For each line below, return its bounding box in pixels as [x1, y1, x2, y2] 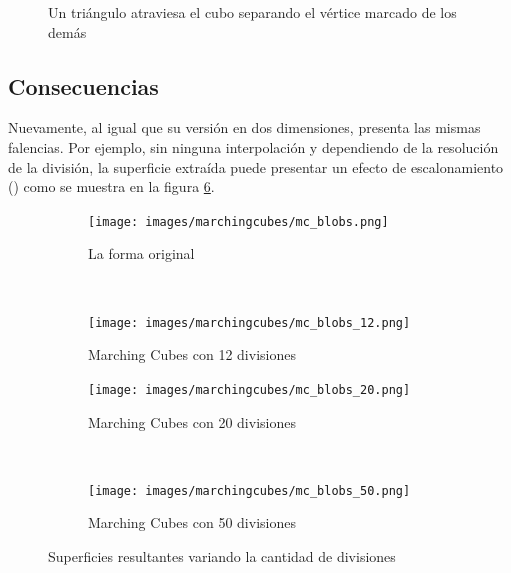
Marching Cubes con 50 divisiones [88, 512, 296, 533]
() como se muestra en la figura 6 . [8, 176, 215, 197]
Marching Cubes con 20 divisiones [88, 411, 296, 432]
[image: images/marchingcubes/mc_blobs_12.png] [88, 315, 411, 330]
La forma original [88, 243, 195, 264]
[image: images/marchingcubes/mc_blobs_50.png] [88, 483, 411, 498]
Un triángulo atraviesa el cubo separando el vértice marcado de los [48, 2, 457, 22]
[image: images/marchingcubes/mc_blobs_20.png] [88, 382, 411, 397]
